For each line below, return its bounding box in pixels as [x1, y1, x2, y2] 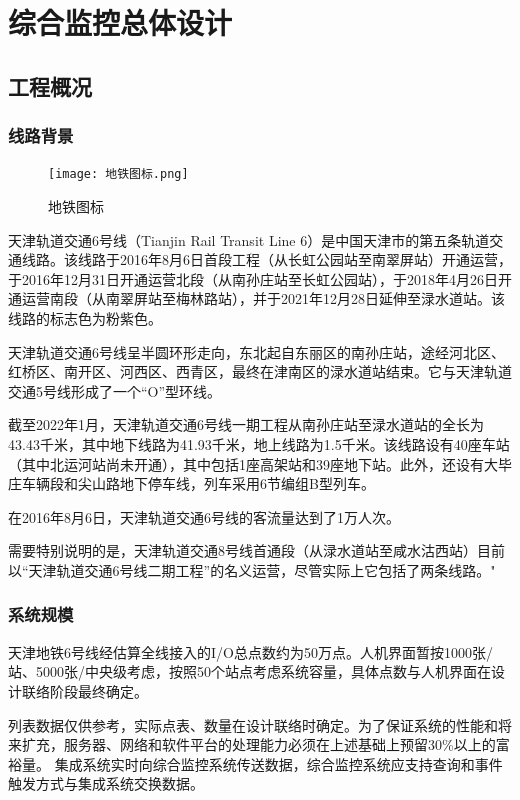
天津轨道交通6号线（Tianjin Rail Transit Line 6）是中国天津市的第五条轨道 [8, 229, 490, 250]
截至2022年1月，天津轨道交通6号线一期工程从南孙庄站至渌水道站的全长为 [8, 414, 484, 435]
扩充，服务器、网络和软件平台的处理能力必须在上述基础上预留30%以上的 [21, 734, 496, 755]
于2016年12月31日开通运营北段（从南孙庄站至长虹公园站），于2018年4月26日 [8, 268, 498, 289]
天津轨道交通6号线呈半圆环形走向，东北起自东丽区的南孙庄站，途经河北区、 [8, 341, 505, 362]
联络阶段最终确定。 [21, 680, 148, 701]
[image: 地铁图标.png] [48, 167, 189, 182]
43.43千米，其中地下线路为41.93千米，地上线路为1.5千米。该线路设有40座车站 [8, 433, 510, 454]
